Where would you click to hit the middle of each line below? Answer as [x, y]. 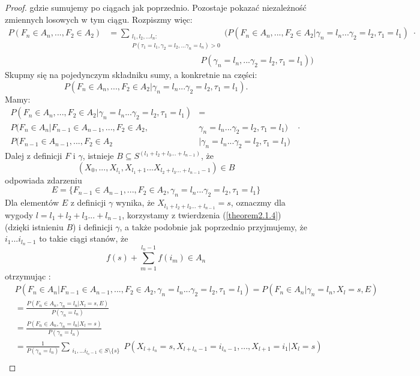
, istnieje [98, 156]
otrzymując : [28, 276]
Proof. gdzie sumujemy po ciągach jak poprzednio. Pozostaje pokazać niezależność [156, 7]
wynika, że [135, 202]
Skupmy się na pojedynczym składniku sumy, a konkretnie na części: [131, 75]
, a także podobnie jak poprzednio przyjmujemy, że [213, 226]
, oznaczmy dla [258, 202]
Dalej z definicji [34, 156]
